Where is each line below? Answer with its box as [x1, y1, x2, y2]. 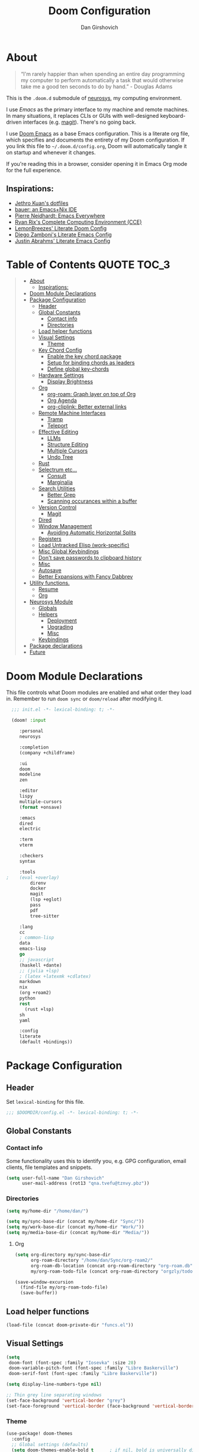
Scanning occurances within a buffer [47, 497, 137, 505]
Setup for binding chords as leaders [47, 359, 135, 367]
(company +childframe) [19, 750, 76, 756]
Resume [38, 586, 59, 593]
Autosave [38, 567, 62, 574]
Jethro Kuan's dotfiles [14, 200, 69, 207]
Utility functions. [29, 579, 70, 587]
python [19, 995, 36, 1001]
